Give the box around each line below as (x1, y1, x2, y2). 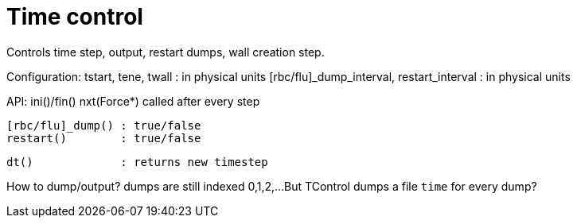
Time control (6, 3, 143, 30)
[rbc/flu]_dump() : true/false (6, 118, 201, 132)
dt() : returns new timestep (6, 155, 268, 168)
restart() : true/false (6, 131, 201, 145)
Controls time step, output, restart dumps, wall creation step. (6, 44, 325, 59)
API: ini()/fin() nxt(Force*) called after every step (6, 94, 260, 108)
